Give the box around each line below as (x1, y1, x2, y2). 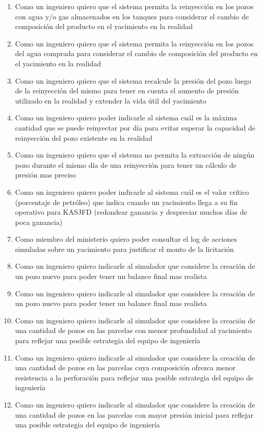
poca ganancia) (15, 216, 63, 227)
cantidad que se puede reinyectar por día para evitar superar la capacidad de (15, 122, 255, 133)
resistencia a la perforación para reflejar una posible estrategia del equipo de (15, 372, 254, 383)
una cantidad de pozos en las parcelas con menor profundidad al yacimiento (15, 325, 252, 336)
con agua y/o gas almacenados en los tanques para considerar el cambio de (15, 11, 249, 21)
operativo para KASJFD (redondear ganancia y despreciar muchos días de (15, 207, 247, 217)
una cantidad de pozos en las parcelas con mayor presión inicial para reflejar (15, 409, 254, 420)
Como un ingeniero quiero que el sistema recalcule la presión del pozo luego (15, 75, 251, 86)
